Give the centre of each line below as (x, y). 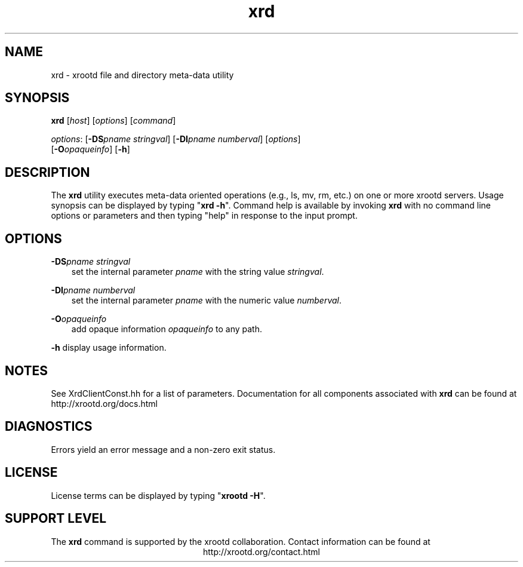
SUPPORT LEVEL (56, 519)
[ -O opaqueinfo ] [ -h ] (90, 149)
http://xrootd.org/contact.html (261, 551)
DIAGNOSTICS (49, 427)
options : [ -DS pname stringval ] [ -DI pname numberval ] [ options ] (176, 139)
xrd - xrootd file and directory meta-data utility (142, 75)
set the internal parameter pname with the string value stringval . (198, 272)
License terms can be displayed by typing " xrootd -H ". (158, 495)
